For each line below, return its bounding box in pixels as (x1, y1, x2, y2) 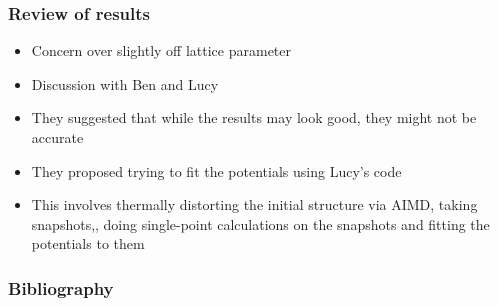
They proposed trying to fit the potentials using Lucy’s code (31, 160, 402, 181)
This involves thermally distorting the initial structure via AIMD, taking (31, 194, 478, 215)
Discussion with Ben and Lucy (31, 73, 219, 94)
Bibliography (8, 275, 114, 300)
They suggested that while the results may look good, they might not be (31, 107, 477, 128)
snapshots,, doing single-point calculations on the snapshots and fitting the (31, 213, 490, 234)
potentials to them (31, 233, 145, 254)
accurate (31, 127, 84, 147)
